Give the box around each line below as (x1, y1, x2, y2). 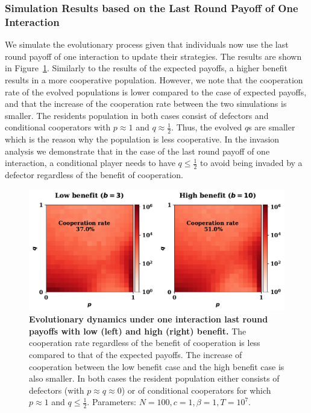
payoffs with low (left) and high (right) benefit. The (29, 324, 247, 337)
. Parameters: (87, 395, 136, 408)
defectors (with (29, 383, 84, 396)
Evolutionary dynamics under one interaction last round (29, 313, 268, 325)
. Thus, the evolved (171, 121, 242, 133)
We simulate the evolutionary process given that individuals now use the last (5, 38, 289, 51)
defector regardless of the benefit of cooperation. (5, 168, 183, 181)
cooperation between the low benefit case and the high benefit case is (29, 360, 284, 373)
